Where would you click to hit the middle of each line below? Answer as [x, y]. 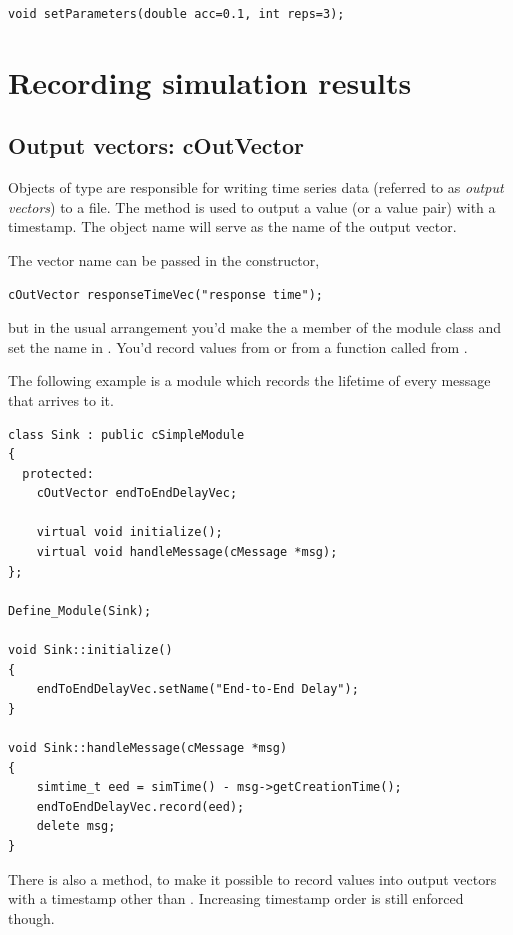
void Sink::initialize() [90, 650]
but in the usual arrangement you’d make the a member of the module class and [255, 327]
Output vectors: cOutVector [156, 145]
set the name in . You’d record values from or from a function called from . [238, 346]
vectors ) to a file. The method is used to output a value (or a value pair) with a [252, 206]
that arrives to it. [61, 399]
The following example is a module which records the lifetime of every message [249, 380]
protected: [58, 473]
